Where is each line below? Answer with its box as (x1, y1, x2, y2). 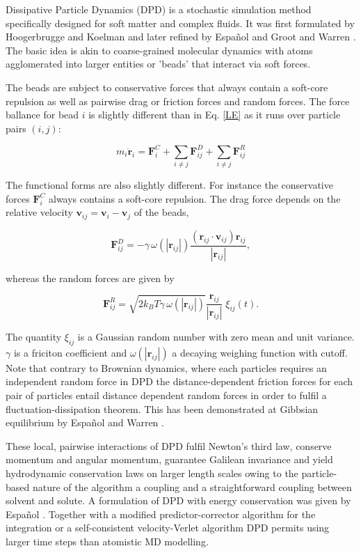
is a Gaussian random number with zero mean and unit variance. (77, 329, 355, 343)
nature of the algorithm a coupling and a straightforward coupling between (32, 479, 352, 494)
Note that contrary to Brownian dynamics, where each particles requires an (6, 360, 327, 375)
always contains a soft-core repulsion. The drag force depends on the (48, 191, 341, 205)
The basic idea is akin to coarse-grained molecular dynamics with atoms (6, 42, 313, 57)
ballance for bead (6, 107, 79, 122)
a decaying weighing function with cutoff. (172, 345, 348, 359)
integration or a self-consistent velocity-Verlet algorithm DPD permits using (6, 520, 330, 535)
